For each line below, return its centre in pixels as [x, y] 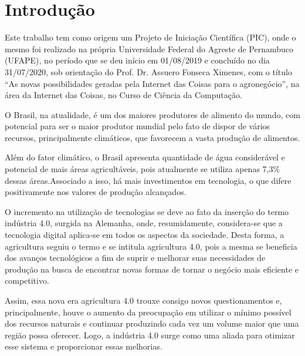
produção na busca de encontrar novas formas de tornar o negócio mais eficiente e [152, 269]
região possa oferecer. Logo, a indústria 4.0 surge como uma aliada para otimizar [150, 335]
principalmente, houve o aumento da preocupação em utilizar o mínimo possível [148, 312]
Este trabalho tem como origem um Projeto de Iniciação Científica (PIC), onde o [150, 37]
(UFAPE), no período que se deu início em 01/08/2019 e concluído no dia [137, 60]
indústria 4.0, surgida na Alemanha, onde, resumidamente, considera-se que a [144, 223]
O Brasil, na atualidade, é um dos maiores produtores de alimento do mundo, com [152, 114]
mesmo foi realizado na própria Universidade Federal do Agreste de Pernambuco [149, 48]
